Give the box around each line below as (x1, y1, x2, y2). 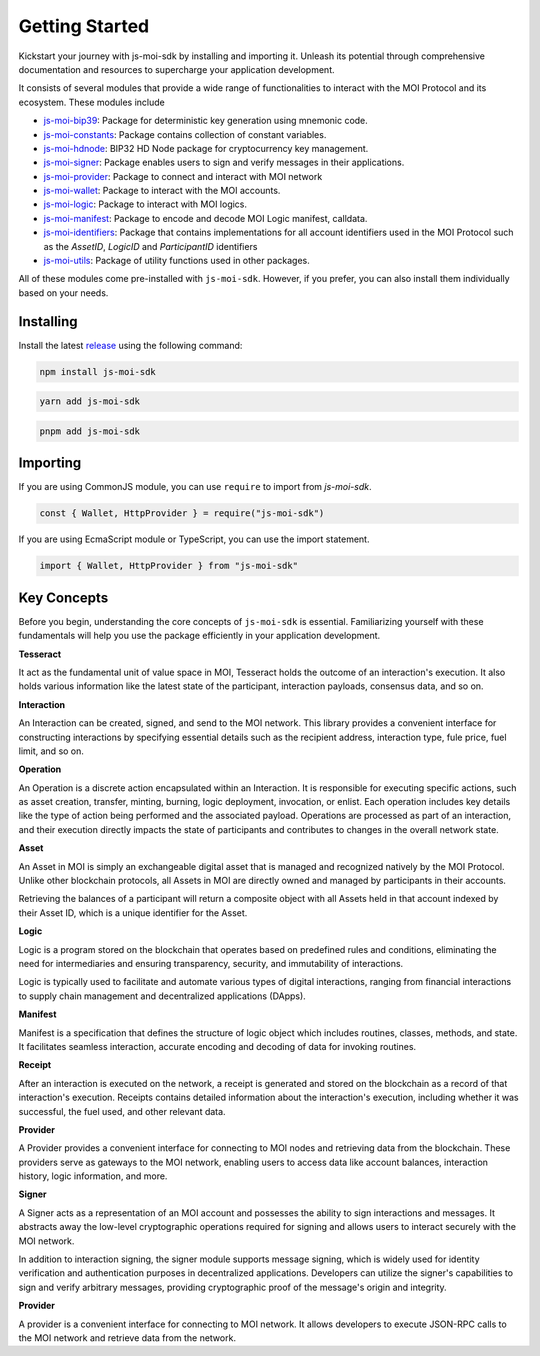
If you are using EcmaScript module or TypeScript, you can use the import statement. (18, 533, 370, 545)
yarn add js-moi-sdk (39, 396, 140, 407)
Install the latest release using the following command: (18, 339, 243, 351)
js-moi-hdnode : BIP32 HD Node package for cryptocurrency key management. (43, 142, 369, 154)
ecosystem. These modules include (18, 96, 165, 108)
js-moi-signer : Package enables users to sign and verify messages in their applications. (43, 156, 405, 169)
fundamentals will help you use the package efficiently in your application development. (18, 630, 381, 642)
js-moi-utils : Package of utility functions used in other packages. (43, 255, 310, 267)
